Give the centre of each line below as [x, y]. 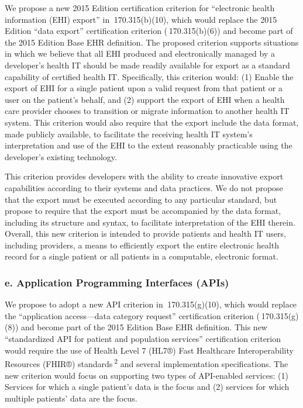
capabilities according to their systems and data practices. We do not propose [144, 187]
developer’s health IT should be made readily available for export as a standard [147, 65]
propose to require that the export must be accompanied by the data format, [143, 211]
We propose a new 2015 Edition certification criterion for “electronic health [140, 8]
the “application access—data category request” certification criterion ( [132, 315]
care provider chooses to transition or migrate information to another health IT [147, 111]
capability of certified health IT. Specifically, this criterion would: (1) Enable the [149, 76]
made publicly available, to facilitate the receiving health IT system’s [129, 134]
